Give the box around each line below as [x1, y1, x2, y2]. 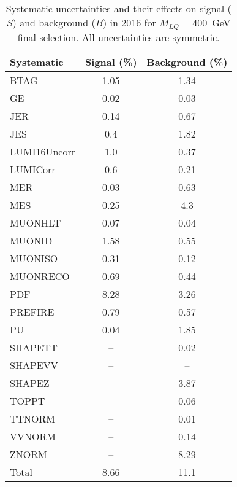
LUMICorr [10, 162, 56, 176]
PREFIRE [10, 304, 55, 319]
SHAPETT [10, 340, 58, 354]
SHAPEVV [10, 357, 58, 372]
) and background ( [12, 15, 96, 29]
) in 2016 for [102, 15, 156, 29]
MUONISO [10, 251, 58, 265]
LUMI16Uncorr [10, 144, 75, 158]
